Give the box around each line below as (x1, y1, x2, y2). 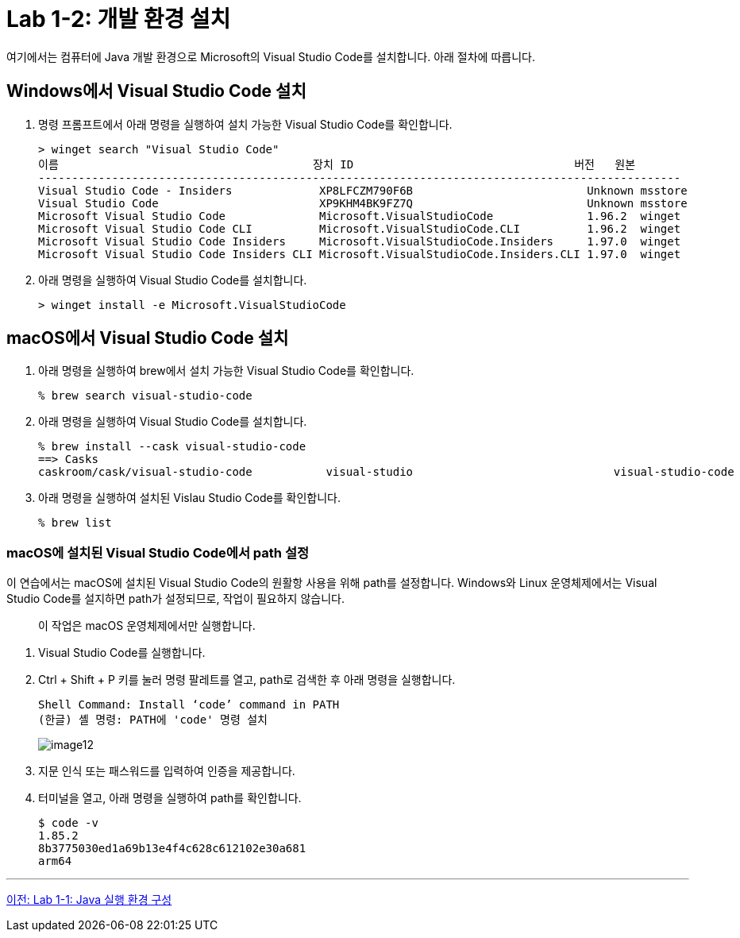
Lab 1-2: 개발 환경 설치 (6, 6, 231, 33)
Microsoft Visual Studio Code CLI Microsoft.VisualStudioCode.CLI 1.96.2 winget (38, 222, 681, 235)
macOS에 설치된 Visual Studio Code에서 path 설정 (6, 544, 309, 561)
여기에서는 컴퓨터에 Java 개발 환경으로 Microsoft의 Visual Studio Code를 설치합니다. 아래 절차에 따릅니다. (6, 49, 535, 64)
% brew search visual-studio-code (38, 389, 252, 403)
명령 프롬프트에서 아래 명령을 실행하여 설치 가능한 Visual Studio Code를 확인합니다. (38, 117, 453, 131)
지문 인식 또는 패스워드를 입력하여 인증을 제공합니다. (38, 764, 295, 778)
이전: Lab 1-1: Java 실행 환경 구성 (6, 893, 172, 907)
